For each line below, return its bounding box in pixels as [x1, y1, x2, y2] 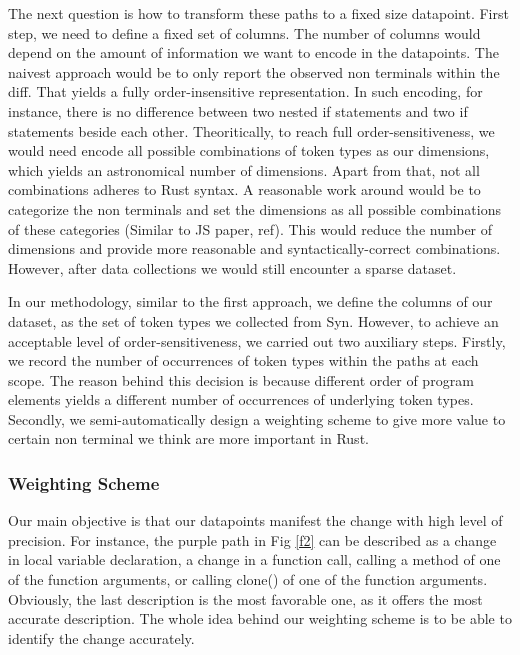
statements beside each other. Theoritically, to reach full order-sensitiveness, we [8, 120, 495, 141]
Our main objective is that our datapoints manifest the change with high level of [8, 510, 503, 531]
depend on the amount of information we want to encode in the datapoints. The [8, 42, 499, 63]
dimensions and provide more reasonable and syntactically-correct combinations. [8, 238, 501, 259]
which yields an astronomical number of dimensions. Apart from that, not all [8, 159, 480, 180]
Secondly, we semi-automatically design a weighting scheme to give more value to [8, 408, 506, 429]
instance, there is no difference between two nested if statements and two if [8, 100, 468, 121]
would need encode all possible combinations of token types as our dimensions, [8, 140, 490, 161]
